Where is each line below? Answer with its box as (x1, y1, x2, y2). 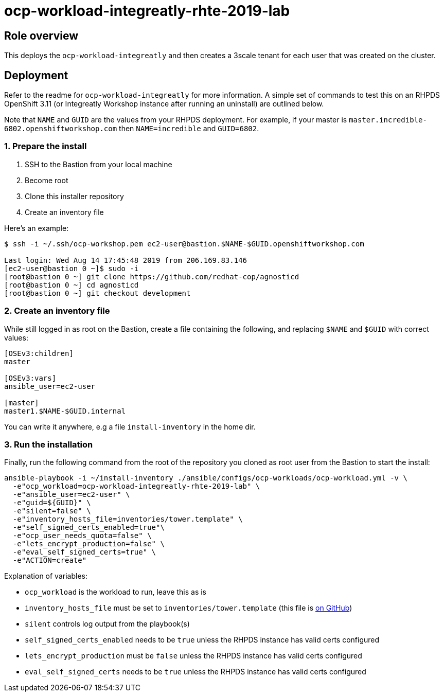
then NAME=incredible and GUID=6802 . (119, 124, 259, 133)
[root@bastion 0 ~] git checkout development (4, 289, 191, 297)
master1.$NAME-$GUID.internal (4, 406, 126, 415)
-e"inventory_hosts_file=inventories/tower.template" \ (12, 515, 243, 524)
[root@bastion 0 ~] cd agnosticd (4, 280, 139, 289)
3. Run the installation (4, 439, 93, 450)
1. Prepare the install (4, 141, 87, 152)
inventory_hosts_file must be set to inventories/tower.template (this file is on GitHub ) (25, 603, 352, 613)
